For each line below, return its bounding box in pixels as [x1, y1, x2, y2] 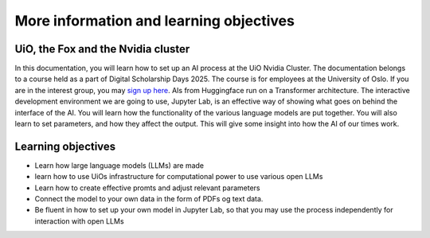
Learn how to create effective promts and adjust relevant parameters [34, 183, 260, 193]
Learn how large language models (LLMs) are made [34, 160, 205, 170]
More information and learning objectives [14, 12, 295, 29]
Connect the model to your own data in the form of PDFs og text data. [34, 194, 264, 204]
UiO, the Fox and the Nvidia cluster [14, 42, 190, 56]
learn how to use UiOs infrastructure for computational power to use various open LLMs [34, 172, 323, 181]
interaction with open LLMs [34, 216, 124, 226]
